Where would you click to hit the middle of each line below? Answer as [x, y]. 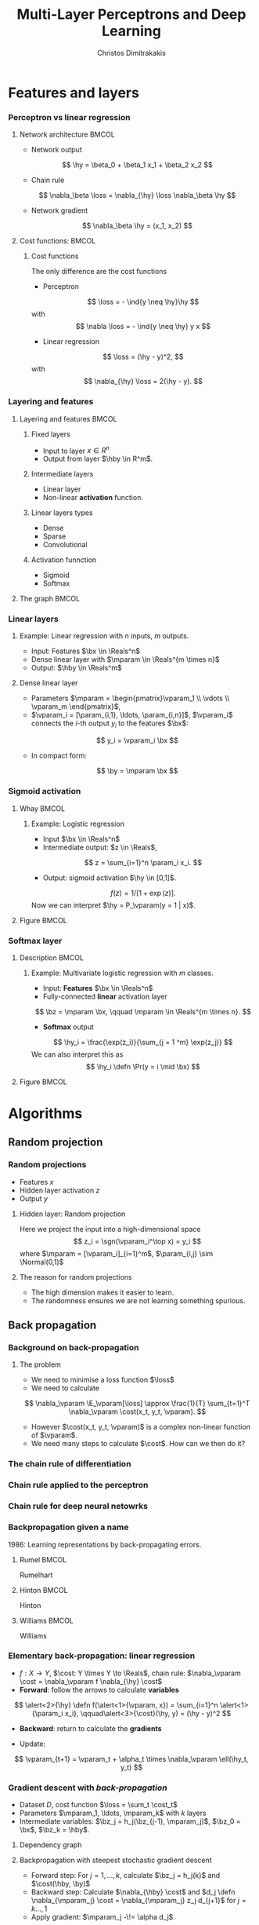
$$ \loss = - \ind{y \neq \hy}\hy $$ [143, 302]
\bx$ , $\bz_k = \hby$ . [54, 1830]
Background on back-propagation [74, 1348]
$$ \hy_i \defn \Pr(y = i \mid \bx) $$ [143, 1066]
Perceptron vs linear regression [69, 117]
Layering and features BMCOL [68, 418]
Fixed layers [50, 434]
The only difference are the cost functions [99, 272]
